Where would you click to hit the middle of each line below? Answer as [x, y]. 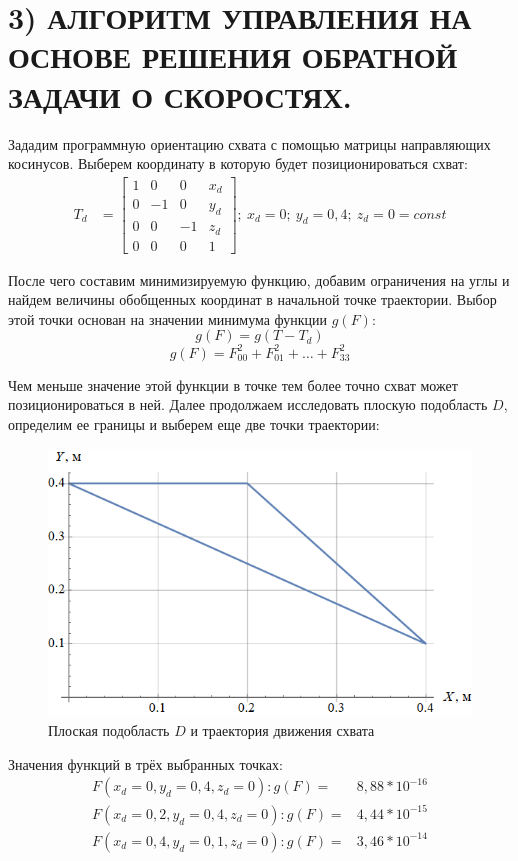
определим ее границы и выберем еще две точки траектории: [194, 424]
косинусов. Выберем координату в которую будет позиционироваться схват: [238, 163]
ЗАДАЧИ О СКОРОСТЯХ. [180, 95]
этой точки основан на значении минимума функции [168, 318]
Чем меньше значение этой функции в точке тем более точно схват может [233, 384]
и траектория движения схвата [282, 730]
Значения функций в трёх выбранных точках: [145, 763]
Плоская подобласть [109, 730]
